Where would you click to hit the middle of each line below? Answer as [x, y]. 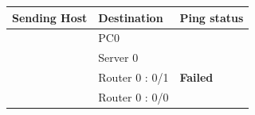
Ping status [212, 17]
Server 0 [118, 57]
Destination [131, 17]
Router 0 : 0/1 [133, 77]
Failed [196, 77]
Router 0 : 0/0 [133, 96]
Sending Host [50, 17]
